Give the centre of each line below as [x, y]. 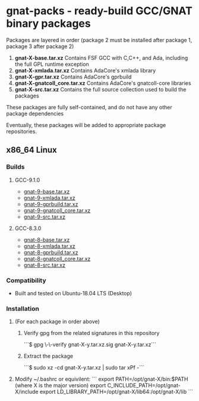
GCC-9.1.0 [27, 180]
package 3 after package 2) [40, 46]
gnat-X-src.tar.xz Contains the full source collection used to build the [100, 89]
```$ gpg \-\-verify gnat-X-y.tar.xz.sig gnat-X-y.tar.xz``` [90, 345]
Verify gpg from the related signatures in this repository [91, 333]
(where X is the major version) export [60, 386]
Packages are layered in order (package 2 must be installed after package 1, [99, 40]
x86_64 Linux [32, 150]
